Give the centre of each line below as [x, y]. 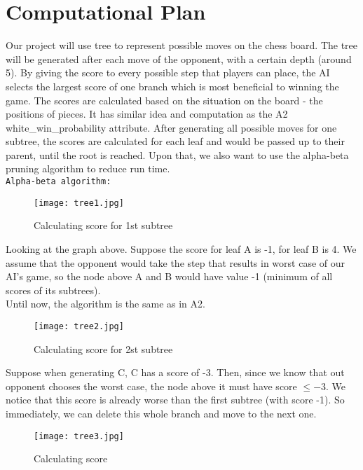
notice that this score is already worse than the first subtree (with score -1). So [175, 400]
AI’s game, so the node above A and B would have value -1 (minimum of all [169, 276]
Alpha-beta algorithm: [59, 182]
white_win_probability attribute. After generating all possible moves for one [171, 127]
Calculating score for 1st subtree [103, 225]
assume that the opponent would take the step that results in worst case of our [176, 262]
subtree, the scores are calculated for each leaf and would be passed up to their [175, 141]
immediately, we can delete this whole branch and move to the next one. [161, 413]
